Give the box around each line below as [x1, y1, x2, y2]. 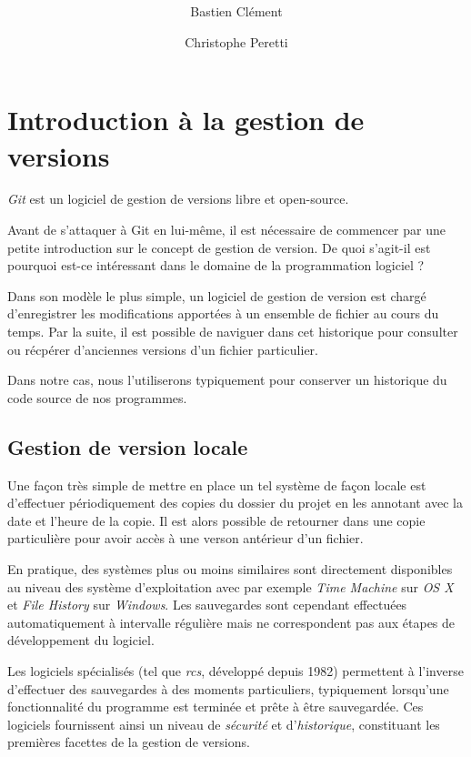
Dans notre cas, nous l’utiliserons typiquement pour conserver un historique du [7, 370, 447, 389]
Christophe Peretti [185, 32, 288, 51]
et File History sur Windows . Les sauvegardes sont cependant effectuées [7, 595, 407, 614]
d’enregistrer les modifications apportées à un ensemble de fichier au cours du [7, 304, 439, 323]
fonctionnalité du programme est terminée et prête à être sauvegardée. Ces [7, 697, 424, 716]
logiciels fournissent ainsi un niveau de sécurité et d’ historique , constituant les [7, 714, 440, 733]
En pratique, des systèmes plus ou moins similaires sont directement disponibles [7, 559, 453, 578]
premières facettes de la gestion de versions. [7, 732, 250, 752]
